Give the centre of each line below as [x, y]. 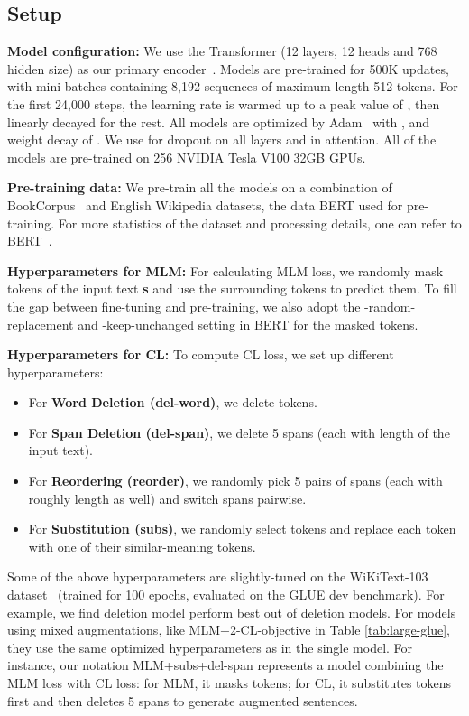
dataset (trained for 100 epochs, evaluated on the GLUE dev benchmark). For [226, 595]
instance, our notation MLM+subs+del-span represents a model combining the [225, 665]
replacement [41, 324]
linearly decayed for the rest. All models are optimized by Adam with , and [219, 121]
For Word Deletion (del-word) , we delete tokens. [173, 402]
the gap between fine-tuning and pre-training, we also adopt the [184, 306]
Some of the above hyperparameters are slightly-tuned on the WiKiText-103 [218, 577]
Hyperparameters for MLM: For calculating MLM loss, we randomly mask [225, 270]
